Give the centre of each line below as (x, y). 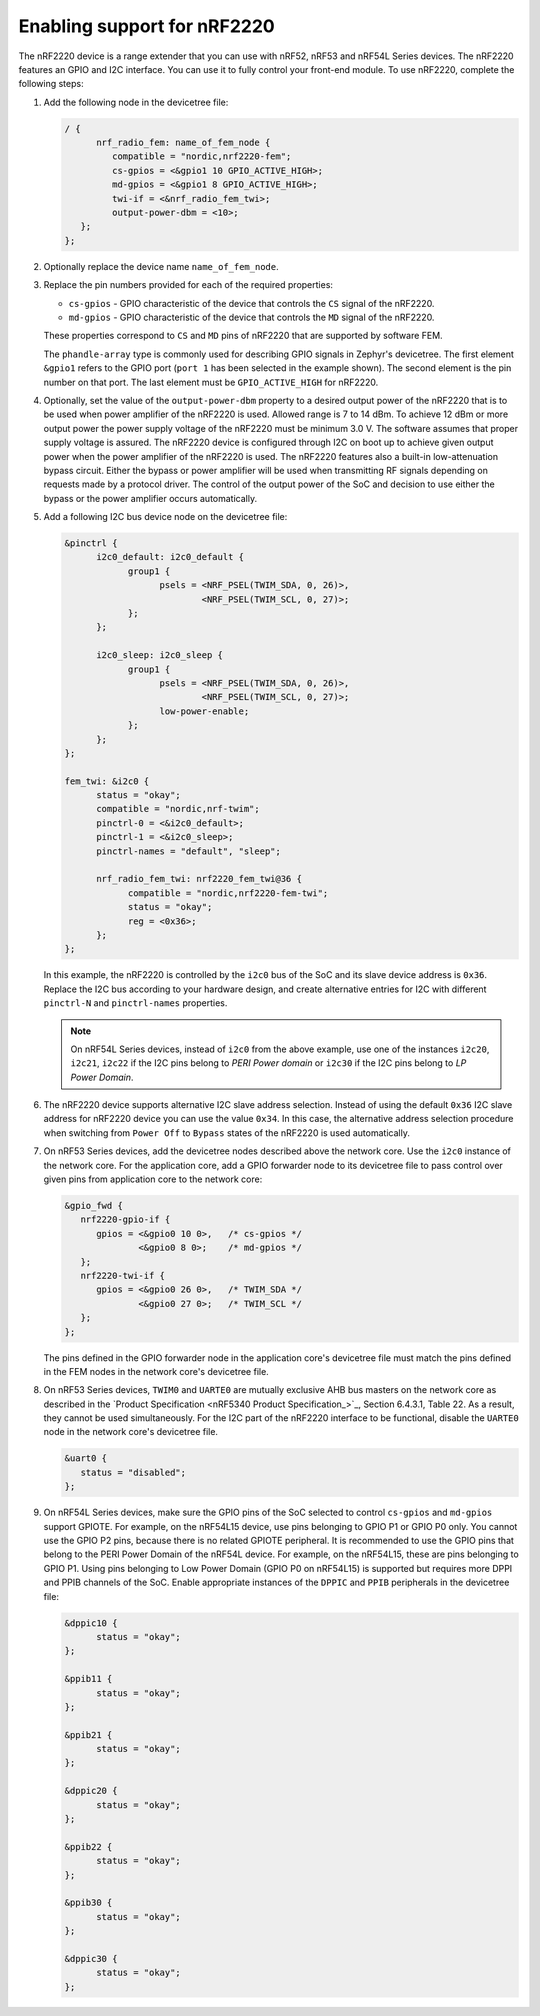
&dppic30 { (91, 1958)
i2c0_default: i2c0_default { (170, 557)
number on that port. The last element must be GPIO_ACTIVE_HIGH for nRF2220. (211, 382)
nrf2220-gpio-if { (125, 1219)
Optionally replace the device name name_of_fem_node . (161, 266)
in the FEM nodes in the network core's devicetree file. (156, 1371)
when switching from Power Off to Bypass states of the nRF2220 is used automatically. (226, 1132)
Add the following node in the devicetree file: (136, 102)
